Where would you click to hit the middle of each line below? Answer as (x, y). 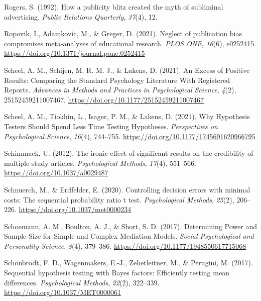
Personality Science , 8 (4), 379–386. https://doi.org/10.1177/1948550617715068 (125, 245)
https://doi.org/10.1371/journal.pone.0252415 (75, 53)
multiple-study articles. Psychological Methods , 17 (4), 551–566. (100, 163)
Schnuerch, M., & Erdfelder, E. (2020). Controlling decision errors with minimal (127, 189)
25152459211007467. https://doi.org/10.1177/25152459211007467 (104, 99)
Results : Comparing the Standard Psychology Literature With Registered (117, 80)
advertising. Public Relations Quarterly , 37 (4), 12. (81, 16)
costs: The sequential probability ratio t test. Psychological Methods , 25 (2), (119, 199)
